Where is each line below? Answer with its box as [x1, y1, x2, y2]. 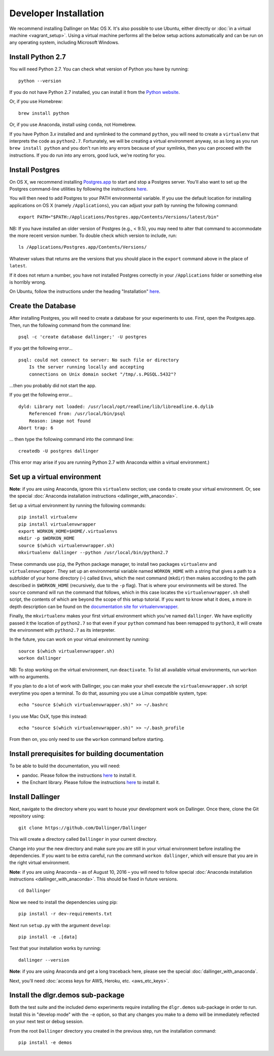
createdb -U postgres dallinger [18, 448, 99, 454]
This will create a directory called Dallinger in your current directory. [9, 836, 157, 842]
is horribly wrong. [9, 279, 47, 285]
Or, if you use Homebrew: [9, 98, 63, 105]
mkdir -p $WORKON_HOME [18, 535, 75, 541]
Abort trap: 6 [18, 425, 53, 431]
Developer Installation [9, 8, 104, 19]
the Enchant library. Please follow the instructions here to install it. [22, 779, 160, 786]
